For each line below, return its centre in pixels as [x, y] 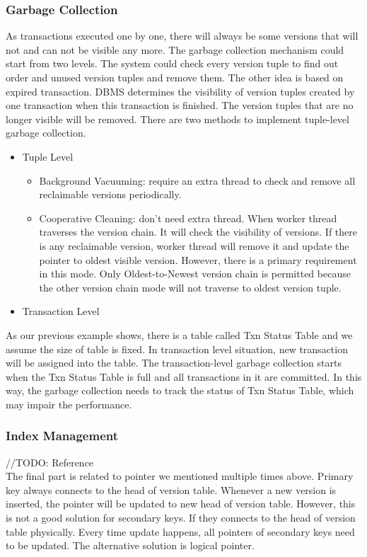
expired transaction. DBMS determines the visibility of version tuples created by [180, 91]
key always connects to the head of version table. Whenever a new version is [171, 489]
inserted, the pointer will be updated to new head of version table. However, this [181, 504]
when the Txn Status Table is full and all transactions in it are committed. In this [184, 376]
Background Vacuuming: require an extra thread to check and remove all [197, 180]
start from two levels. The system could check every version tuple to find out [172, 63]
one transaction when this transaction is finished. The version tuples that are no [180, 105]
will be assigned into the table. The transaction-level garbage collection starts [174, 363]
